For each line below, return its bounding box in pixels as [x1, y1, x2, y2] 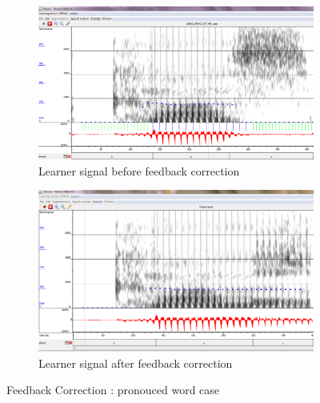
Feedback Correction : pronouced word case [6, 381, 220, 398]
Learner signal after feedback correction [38, 354, 233, 371]
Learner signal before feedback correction [38, 162, 240, 179]
